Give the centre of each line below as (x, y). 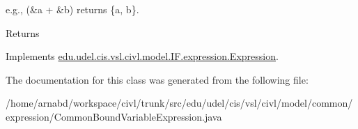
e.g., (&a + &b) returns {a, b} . (72, 9)
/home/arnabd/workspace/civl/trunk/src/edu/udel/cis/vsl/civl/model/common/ (179, 103)
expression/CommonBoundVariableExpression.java (114, 116)
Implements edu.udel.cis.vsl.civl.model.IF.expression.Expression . (142, 56)
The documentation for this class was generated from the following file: (157, 79)
